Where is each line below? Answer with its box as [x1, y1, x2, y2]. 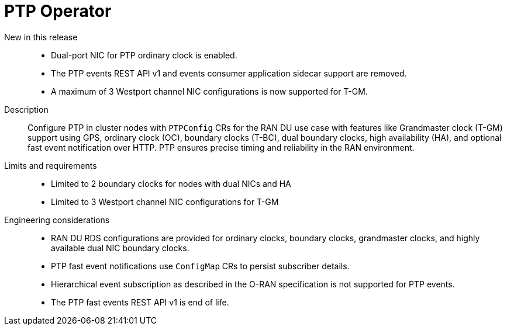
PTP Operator [4, 1, 112, 21]
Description [4, 104, 49, 114]
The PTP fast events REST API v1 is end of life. [51, 297, 229, 307]
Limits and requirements [4, 160, 97, 171]
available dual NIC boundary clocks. [51, 242, 189, 253]
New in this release [4, 32, 78, 42]
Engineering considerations [4, 214, 110, 225]
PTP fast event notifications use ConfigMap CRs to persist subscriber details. [51, 260, 350, 271]
